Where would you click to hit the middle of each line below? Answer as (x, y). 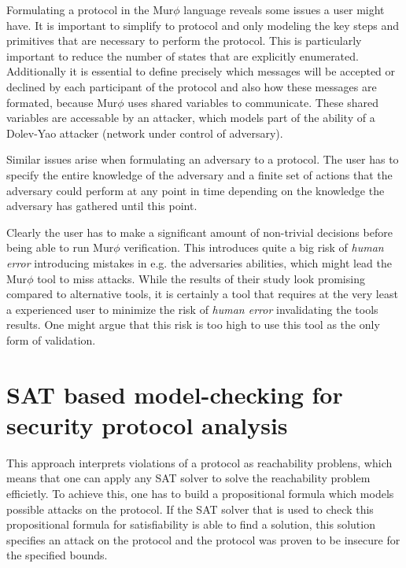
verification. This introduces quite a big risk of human (254, 247)
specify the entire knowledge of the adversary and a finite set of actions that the (199, 174)
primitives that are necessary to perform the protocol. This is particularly (184, 41)
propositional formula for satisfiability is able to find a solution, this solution (191, 524)
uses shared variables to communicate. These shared (253, 102)
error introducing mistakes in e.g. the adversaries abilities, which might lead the (199, 262)
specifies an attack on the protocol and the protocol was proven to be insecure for (203, 539)
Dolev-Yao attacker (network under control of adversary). (145, 133)
